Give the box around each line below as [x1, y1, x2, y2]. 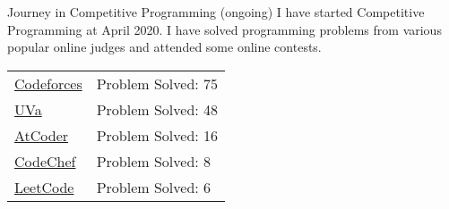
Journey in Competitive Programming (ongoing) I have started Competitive [7, 3, 425, 21]
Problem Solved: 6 [96, 176, 212, 197]
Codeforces [14, 72, 82, 94]
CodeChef [14, 150, 76, 171]
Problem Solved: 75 [96, 72, 219, 94]
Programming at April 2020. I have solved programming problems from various [7, 20, 442, 38]
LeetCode [14, 176, 74, 197]
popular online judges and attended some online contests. [7, 38, 322, 56]
